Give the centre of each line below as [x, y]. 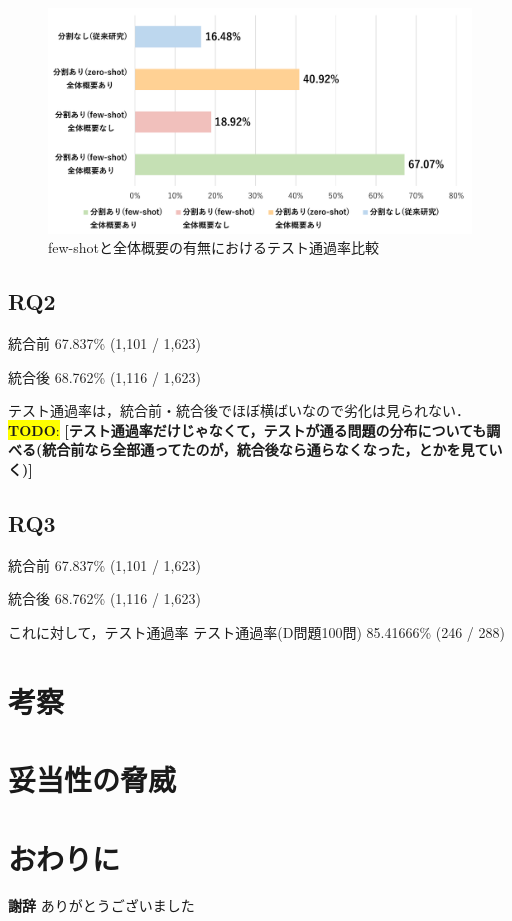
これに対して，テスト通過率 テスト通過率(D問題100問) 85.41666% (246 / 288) [256, 632]
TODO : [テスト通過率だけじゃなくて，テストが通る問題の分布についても [247, 429]
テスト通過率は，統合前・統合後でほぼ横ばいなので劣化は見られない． [239, 410]
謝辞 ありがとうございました [101, 905]
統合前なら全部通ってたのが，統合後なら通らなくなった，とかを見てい [272, 449]
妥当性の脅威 [92, 779]
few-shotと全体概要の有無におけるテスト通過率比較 [214, 247]
